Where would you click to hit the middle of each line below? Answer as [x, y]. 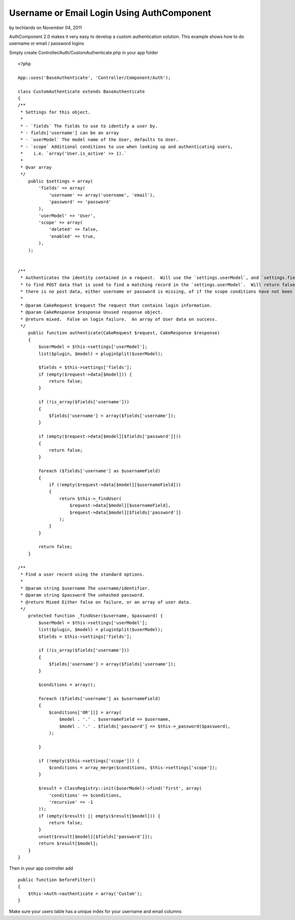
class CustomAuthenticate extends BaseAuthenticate [81, 91]
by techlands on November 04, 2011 [45, 28]
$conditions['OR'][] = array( [85, 712]
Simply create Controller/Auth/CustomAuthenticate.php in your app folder [84, 52]
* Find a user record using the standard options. [83, 575]
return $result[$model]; [68, 844]
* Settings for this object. [56, 112]
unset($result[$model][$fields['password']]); [96, 836]
